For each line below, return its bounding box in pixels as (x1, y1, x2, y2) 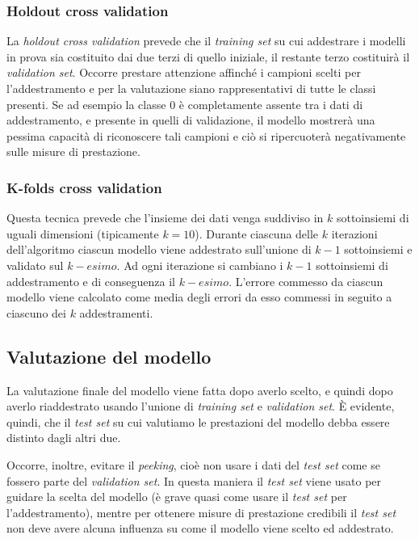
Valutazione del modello (6, 343, 212, 368)
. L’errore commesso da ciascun (228, 272, 383, 289)
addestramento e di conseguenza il (6, 272, 176, 289)
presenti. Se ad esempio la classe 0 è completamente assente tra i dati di (6, 95, 363, 112)
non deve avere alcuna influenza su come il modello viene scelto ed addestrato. (6, 520, 394, 537)
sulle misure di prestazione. (6, 143, 140, 160)
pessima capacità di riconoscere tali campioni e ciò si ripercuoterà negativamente (6, 127, 406, 144)
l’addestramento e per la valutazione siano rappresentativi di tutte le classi (6, 80, 376, 96)
